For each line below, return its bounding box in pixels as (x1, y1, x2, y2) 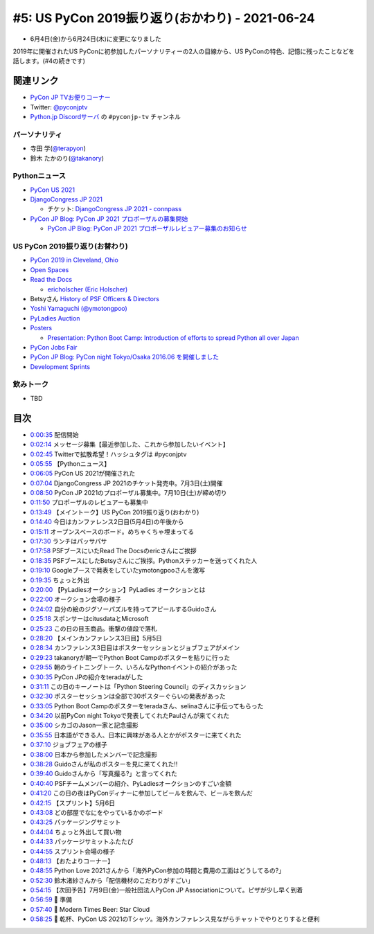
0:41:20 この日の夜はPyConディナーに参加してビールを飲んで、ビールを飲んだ (30, 789, 253, 798)
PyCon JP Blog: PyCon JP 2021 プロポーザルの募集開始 (30, 215, 188, 223)
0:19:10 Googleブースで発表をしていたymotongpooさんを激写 (30, 566, 206, 575)
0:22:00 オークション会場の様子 (30, 595, 121, 604)
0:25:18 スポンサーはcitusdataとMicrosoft (30, 615, 149, 623)
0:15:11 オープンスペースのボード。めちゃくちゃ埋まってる (30, 527, 194, 536)
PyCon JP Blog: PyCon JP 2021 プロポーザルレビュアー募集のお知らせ (47, 224, 247, 233)
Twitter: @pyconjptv (30, 102, 88, 111)
